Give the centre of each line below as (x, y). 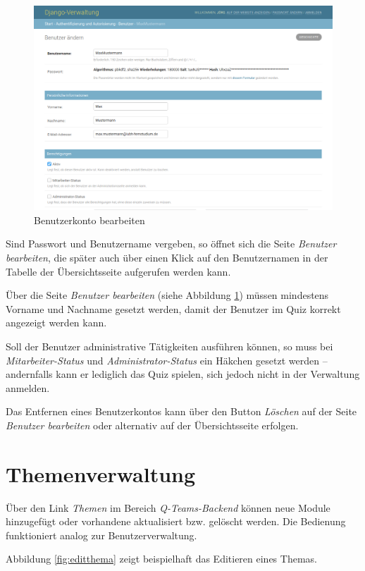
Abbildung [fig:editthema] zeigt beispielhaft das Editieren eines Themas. (161, 559)
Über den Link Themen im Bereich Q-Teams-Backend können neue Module (168, 507)
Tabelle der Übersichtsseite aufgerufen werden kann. (118, 271)
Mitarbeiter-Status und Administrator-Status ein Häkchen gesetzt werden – (167, 360)
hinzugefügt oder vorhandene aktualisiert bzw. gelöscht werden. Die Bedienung (176, 521)
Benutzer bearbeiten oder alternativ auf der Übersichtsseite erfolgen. (152, 425)
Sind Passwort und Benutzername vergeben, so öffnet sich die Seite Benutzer (171, 244)
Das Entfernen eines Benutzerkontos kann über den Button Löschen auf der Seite (181, 411)
